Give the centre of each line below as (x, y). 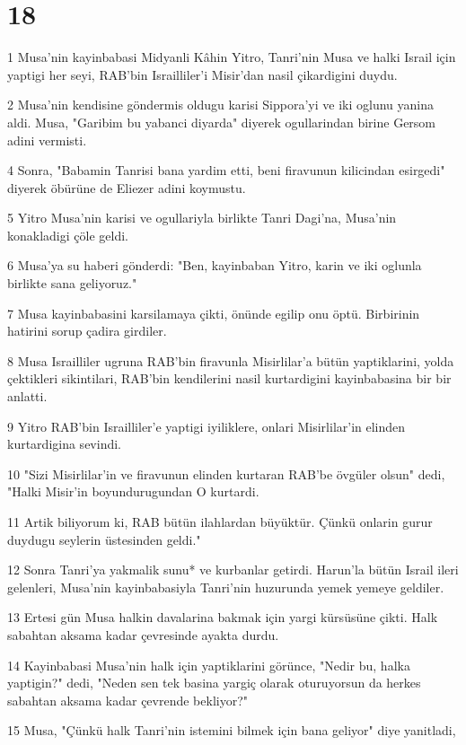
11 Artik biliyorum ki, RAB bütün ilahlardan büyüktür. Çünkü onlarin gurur (220, 521)
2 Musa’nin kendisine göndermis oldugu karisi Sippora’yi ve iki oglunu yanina (220, 105)
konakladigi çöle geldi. (68, 235)
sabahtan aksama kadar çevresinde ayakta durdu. (143, 634)
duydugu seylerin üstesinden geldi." (104, 539)
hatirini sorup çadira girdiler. (87, 331)
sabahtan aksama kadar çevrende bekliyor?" (128, 700)
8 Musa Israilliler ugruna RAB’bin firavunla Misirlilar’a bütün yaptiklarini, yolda (231, 360)
